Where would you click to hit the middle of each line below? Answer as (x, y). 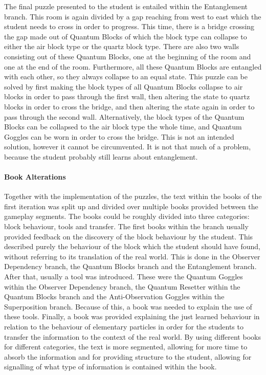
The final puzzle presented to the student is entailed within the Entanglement (126, 6)
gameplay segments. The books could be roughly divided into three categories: (127, 216)
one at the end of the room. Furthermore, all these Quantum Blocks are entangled (133, 66)
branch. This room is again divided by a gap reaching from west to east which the (133, 16)
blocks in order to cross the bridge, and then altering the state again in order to (129, 106)
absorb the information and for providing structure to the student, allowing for (128, 356)
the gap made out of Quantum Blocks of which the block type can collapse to (126, 36)
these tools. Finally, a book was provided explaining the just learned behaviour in (132, 316)
